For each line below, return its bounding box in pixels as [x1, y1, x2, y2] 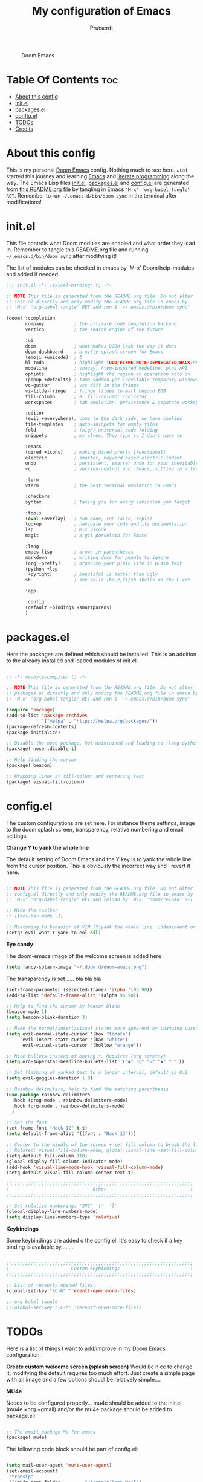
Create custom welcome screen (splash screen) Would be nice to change [6, 1363, 193, 1370]
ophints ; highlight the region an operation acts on [25, 371, 190, 377]
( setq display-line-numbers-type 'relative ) [6, 1214, 120, 1220]
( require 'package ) [6, 707, 56, 713]
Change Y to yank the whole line [6, 844, 89, 851]
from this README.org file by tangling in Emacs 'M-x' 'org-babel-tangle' [6, 186, 191, 193]
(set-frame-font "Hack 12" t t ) [6, 1125, 88, 1131]
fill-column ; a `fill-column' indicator [25, 393, 147, 400]
